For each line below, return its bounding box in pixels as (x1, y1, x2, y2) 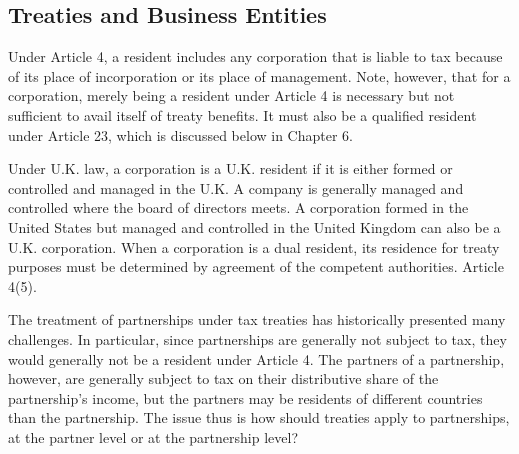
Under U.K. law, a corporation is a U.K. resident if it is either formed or (8, 158, 453, 179)
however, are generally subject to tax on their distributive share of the (8, 368, 439, 389)
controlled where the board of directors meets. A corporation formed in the (8, 197, 469, 218)
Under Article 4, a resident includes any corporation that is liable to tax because (8, 46, 503, 67)
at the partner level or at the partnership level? (8, 426, 298, 447)
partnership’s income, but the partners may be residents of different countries (8, 387, 483, 408)
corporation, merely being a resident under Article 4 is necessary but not (8, 85, 455, 106)
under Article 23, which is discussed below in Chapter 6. (8, 124, 353, 145)
